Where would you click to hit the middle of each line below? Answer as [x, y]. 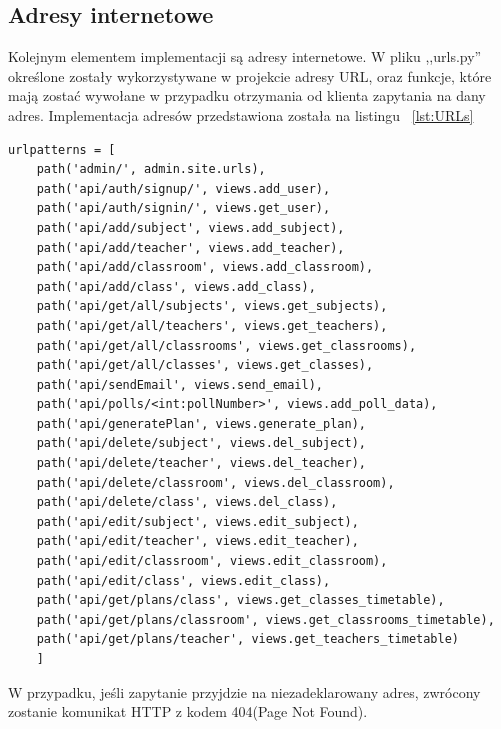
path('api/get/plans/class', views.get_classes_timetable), [240, 600]
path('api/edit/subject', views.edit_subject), [197, 521]
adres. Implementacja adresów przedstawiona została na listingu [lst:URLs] [241, 114]
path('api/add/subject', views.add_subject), [190, 227]
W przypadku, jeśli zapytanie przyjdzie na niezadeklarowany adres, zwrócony [244, 691]
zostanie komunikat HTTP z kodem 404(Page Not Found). [188, 711]
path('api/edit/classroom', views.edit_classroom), [212, 561]
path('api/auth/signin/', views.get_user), [183, 208]
